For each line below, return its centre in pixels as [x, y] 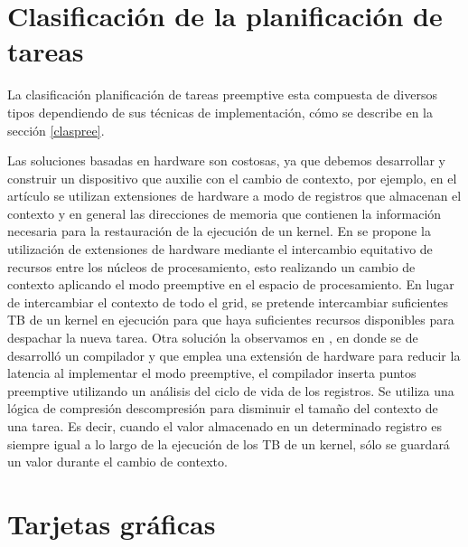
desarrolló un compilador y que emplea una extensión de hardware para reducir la [234, 355]
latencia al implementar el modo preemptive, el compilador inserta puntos [212, 373]
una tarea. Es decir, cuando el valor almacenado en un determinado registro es [225, 426]
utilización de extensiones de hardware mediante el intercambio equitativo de [220, 249]
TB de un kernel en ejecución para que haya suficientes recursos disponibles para [231, 320]
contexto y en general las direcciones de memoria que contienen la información [225, 213]
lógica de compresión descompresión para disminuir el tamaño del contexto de [223, 408]
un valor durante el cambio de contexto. [117, 462]
